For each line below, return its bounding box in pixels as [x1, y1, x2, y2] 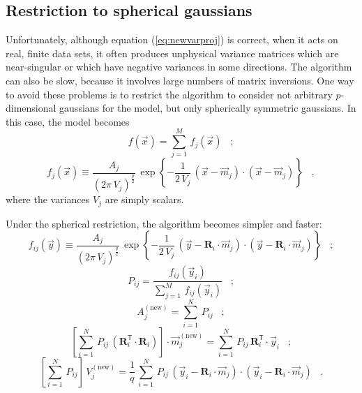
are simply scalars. [105, 192, 184, 207]
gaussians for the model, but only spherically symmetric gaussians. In [59, 101, 356, 115]
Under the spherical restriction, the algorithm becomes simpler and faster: [6, 216, 322, 230]
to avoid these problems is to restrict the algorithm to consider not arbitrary [6, 87, 333, 101]
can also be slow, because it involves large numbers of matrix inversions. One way [6, 73, 354, 87]
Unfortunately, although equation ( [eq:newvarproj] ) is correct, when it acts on [6, 32, 338, 47]
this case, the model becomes [6, 114, 130, 128]
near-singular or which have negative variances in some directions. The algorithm [6, 59, 352, 74]
